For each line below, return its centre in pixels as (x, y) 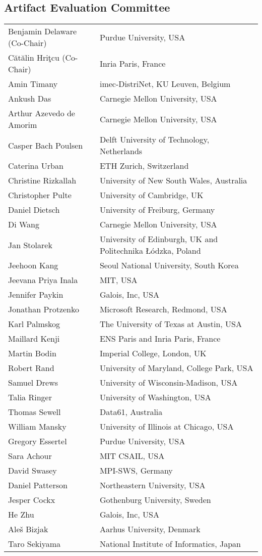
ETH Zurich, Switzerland (144, 166)
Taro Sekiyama (35, 544)
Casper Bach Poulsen (46, 145)
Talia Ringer (30, 397)
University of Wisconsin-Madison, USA (169, 383)
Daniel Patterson (38, 485)
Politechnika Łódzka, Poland (150, 251)
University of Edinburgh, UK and (159, 239)
